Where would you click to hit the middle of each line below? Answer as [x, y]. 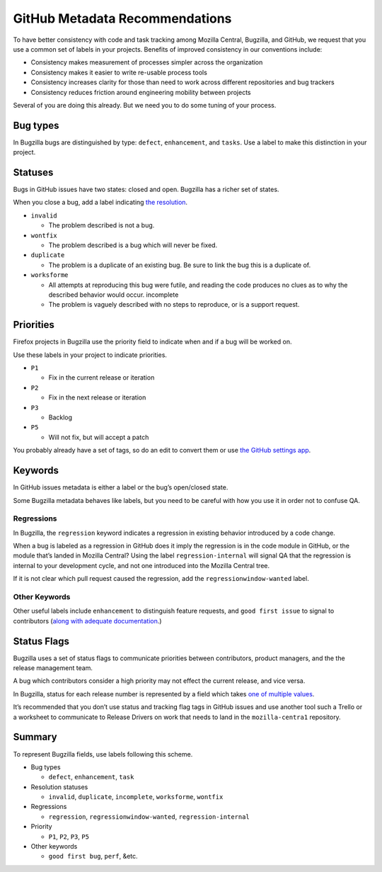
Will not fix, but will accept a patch [99, 437]
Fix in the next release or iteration [97, 397]
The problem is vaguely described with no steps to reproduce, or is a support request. [174, 305]
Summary [35, 737]
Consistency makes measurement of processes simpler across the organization [147, 62]
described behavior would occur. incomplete [114, 295]
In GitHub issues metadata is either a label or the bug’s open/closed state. [121, 487]
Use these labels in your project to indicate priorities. [90, 355]
